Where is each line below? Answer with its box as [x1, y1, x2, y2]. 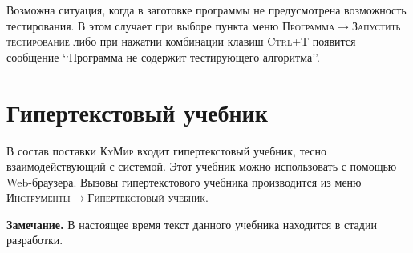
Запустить [351, 17, 401, 34]
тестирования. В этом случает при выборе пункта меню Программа [6, 17, 335, 34]
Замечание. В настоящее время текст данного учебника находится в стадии [6, 215, 377, 232]
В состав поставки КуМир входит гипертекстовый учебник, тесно [6, 142, 327, 159]
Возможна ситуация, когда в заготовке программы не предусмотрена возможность [6, 2, 407, 18]
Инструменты [6, 189, 71, 206]
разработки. [6, 231, 63, 248]
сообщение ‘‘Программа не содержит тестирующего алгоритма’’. [6, 48, 320, 65]
